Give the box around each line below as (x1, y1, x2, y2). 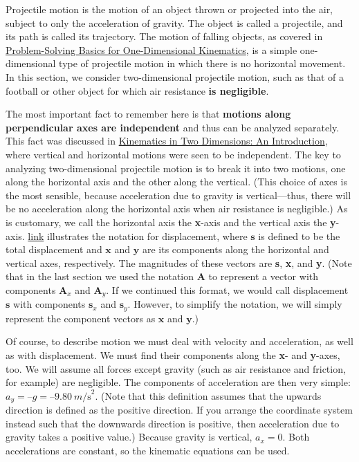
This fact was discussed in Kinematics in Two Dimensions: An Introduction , (6, 133, 328, 148)
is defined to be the (258, 228, 340, 243)
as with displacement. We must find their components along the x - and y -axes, (6, 347, 340, 362)
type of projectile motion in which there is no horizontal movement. (59, 56, 346, 71)
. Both (282, 429, 310, 444)
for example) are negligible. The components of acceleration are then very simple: (6, 375, 351, 389)
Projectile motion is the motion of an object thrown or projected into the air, (6, 2, 333, 16)
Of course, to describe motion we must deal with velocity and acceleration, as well (6, 334, 353, 349)
